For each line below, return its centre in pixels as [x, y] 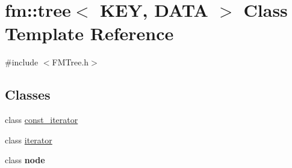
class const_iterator [42, 120]
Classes [28, 94]
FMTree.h [70, 62]
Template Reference [89, 33]
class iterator [29, 139]
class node [25, 160]
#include [22, 62]
